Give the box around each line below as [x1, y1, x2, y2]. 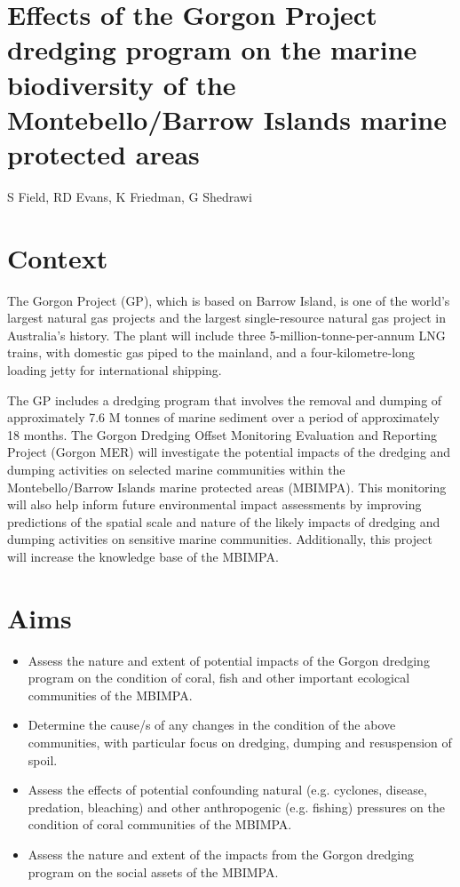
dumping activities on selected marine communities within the [7, 459, 345, 478]
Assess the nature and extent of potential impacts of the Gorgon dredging [28, 651, 430, 669]
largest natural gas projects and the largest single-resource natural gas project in [7, 308, 446, 327]
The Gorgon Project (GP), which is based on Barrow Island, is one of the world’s [7, 291, 450, 309]
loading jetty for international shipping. [7, 360, 222, 379]
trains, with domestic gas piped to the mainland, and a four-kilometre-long [7, 343, 415, 362]
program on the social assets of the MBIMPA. [28, 862, 279, 881]
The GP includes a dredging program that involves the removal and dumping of [7, 390, 442, 409]
